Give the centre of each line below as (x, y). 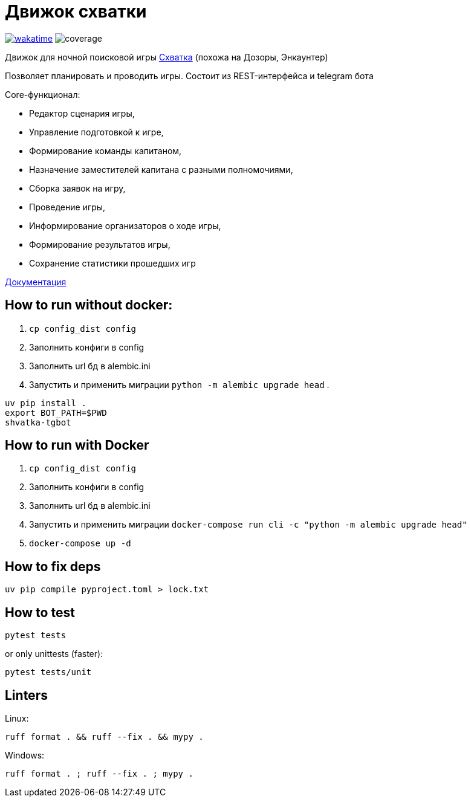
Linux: (17, 718)
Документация (36, 282)
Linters (26, 695)
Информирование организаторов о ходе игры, (125, 225)
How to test (40, 612)
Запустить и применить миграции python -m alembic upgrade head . (179, 384)
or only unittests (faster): (54, 654)
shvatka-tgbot (38, 422)
